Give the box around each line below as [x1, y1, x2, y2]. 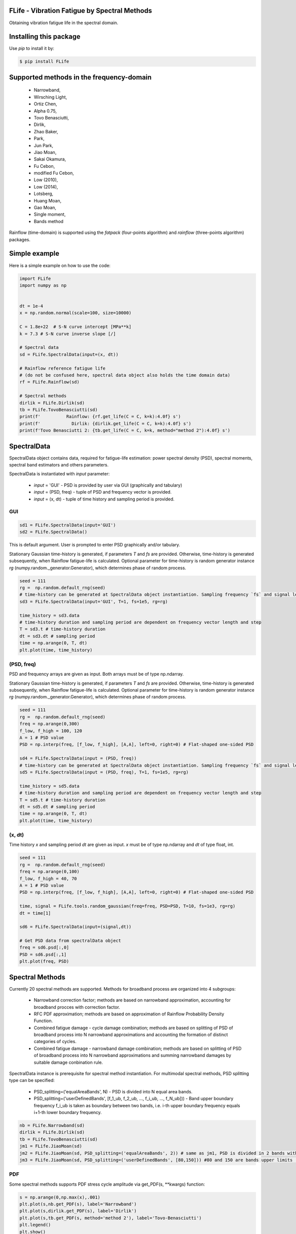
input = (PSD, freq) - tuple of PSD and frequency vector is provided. [34, 489, 172, 495]
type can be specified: [9, 1078, 55, 1083]
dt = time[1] [19, 910, 51, 916]
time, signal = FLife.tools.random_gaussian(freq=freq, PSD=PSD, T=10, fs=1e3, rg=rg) [19, 903, 236, 909]
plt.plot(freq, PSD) [19, 959, 69, 964]
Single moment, [34, 211, 66, 217]
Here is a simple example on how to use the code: [9, 262, 111, 269]
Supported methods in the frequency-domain [9, 73, 152, 81]
